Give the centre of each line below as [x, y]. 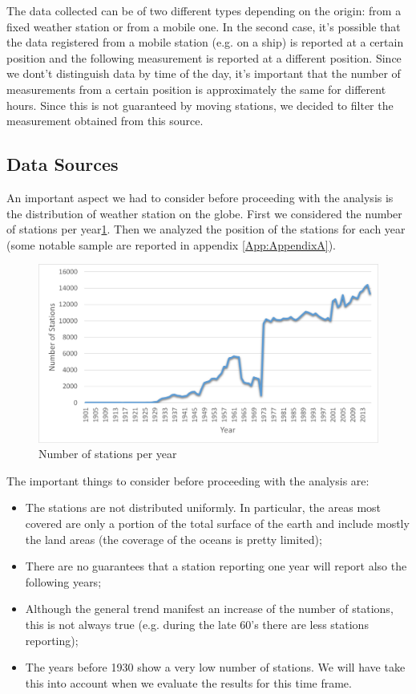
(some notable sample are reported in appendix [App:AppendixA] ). [172, 244]
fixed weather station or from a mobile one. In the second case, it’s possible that [204, 26]
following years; [63, 581]
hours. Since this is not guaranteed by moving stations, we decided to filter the [200, 105]
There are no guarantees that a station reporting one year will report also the [216, 566]
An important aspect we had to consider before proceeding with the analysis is [200, 197]
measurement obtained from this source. [105, 121]
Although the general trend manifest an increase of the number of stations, [209, 609]
